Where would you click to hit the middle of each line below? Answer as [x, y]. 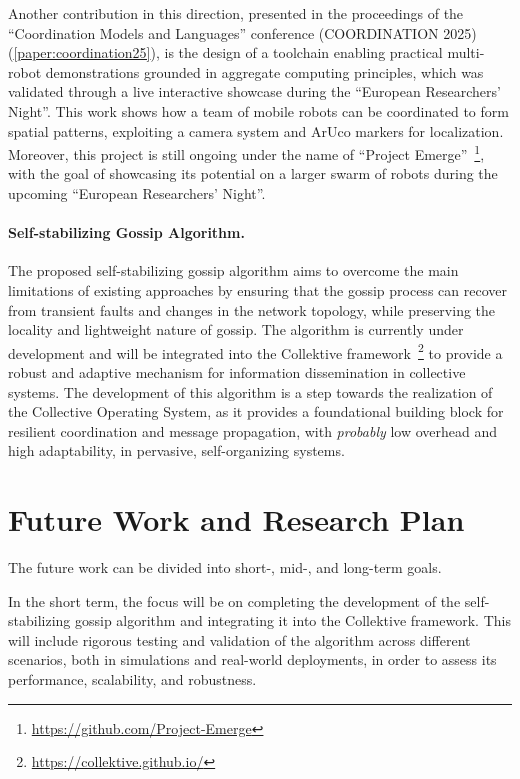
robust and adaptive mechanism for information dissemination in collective [237, 372]
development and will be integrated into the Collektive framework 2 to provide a [255, 351]
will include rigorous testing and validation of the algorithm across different [239, 639]
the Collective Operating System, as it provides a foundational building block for [256, 411]
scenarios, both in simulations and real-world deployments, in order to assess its [252, 659]
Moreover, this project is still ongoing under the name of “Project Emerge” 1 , [246, 152]
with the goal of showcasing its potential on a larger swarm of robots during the [253, 173]
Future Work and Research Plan [236, 519]
